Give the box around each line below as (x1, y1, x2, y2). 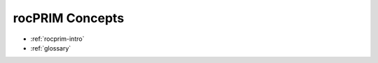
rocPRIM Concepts (13, 10, 125, 26)
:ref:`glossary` (30, 44, 71, 52)
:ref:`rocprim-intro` (30, 35, 85, 43)
